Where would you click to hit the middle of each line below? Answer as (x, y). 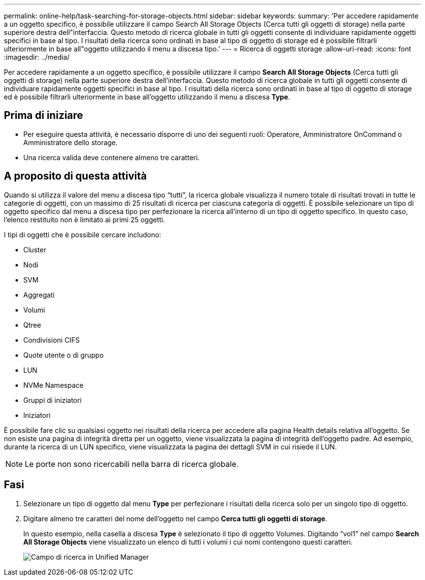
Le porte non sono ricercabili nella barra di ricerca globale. (132, 464)
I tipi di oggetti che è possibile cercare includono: (83, 234)
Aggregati (39, 295)
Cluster (35, 249)
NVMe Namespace (53, 385)
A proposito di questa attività (75, 176)
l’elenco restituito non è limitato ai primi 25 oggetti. (85, 219)
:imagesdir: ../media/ (37, 57)
